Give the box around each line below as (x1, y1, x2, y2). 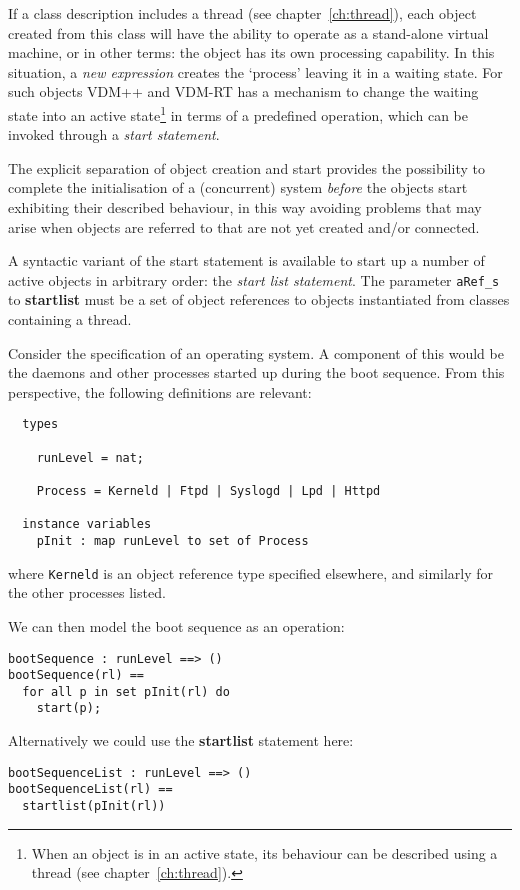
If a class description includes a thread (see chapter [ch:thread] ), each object (8, 3, 477, 23)
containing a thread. (8, 309, 132, 330)
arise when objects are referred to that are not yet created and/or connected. (8, 216, 480, 237)
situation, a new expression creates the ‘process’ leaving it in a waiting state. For (8, 61, 503, 82)
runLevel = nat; (36, 450, 145, 465)
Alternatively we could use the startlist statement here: (8, 730, 354, 751)
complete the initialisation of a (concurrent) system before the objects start (8, 177, 468, 198)
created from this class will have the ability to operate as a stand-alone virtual (8, 22, 489, 43)
